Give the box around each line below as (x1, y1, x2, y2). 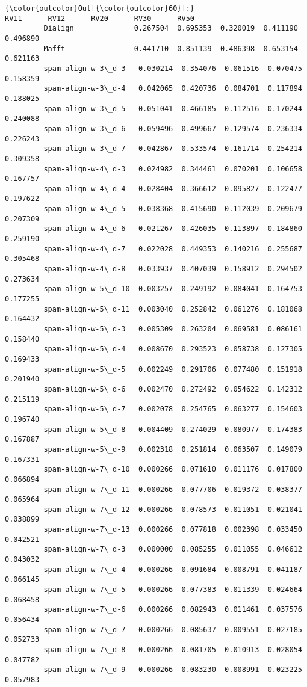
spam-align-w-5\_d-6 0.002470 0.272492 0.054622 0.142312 (43, 384, 302, 393)
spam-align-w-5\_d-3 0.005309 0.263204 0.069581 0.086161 (43, 325, 302, 333)
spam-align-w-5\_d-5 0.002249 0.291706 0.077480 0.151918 (43, 365, 302, 374)
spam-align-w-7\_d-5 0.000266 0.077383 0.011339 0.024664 (43, 585, 302, 594)
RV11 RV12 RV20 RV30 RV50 (5, 14, 194, 23)
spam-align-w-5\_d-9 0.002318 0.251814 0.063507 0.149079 (43, 445, 302, 454)
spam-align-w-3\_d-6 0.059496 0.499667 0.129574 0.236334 (43, 124, 302, 133)
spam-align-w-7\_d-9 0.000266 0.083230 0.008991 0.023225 (43, 665, 302, 674)
